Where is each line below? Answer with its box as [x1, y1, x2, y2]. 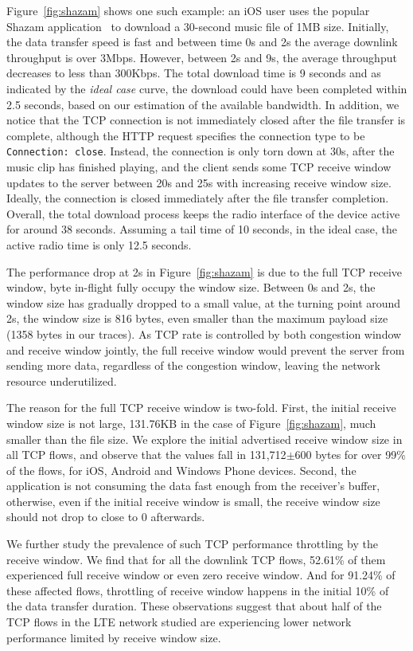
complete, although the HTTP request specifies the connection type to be [6, 127, 365, 143]
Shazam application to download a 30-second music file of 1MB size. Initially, [6, 18, 389, 34]
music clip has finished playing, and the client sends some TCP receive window [6, 159, 392, 175]
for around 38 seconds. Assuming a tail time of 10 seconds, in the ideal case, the [6, 221, 397, 237]
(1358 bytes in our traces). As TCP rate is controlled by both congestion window [6, 325, 402, 342]
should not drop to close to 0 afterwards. [6, 508, 205, 525]
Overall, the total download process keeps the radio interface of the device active [6, 205, 400, 222]
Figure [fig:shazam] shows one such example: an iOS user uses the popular [6, 2, 370, 18]
